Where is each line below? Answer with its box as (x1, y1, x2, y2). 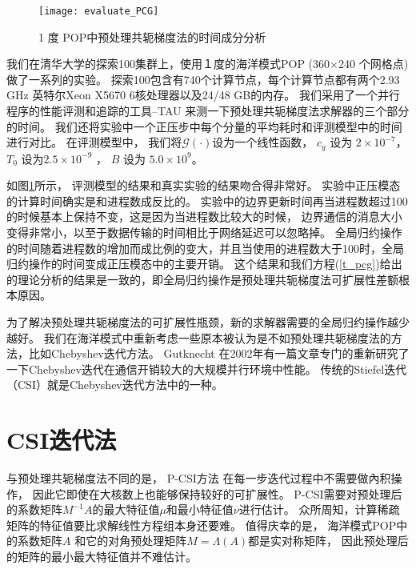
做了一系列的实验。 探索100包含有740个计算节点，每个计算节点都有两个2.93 (6, 70, 400, 87)
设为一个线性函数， (212, 134, 314, 150)
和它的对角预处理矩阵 (74, 532, 187, 549)
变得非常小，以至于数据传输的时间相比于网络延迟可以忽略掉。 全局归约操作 (6, 224, 402, 241)
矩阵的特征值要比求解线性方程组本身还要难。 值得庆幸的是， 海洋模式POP (6, 516, 397, 533)
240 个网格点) (338, 55, 409, 72)
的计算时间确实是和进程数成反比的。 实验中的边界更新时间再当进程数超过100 (6, 192, 408, 209)
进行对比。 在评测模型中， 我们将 (6, 134, 182, 150)
